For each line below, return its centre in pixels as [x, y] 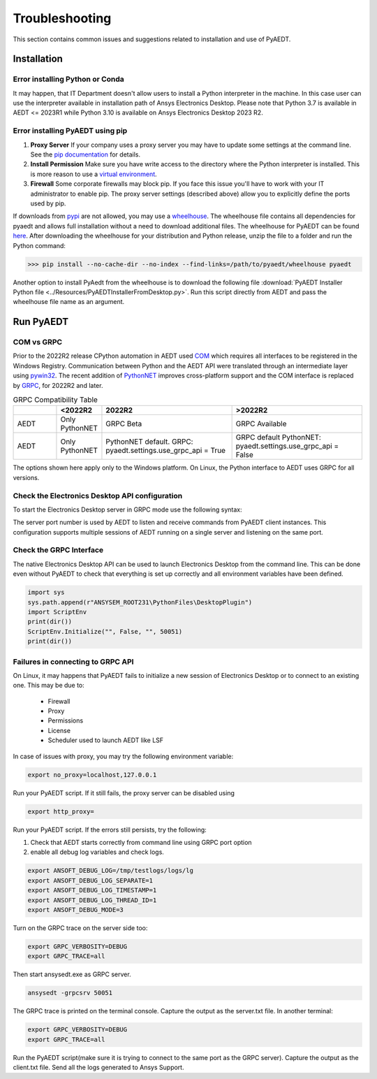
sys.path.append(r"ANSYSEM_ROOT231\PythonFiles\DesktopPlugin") [140, 602]
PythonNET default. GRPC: [149, 442]
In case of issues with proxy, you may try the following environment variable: [123, 756]
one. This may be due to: [49, 686]
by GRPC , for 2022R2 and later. [58, 385]
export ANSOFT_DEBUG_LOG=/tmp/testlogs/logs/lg [110, 871]
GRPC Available [261, 424]
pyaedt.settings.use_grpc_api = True [166, 451]
